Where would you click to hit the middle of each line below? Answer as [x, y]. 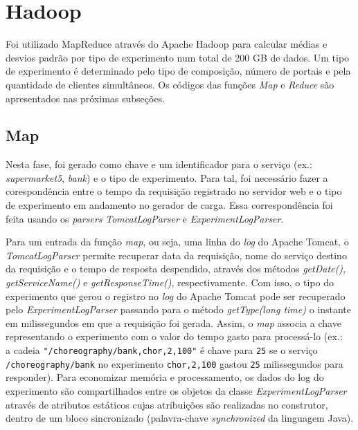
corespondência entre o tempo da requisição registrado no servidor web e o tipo [174, 191]
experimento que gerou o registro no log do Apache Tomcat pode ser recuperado [176, 296]
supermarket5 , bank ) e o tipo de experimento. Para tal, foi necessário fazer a [167, 177]
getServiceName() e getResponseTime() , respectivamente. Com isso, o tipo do [170, 282]
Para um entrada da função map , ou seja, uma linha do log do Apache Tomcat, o [177, 242]
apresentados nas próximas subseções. [86, 98]
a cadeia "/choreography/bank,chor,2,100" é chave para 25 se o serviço [162, 350]
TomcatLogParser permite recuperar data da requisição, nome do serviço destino [176, 255]
